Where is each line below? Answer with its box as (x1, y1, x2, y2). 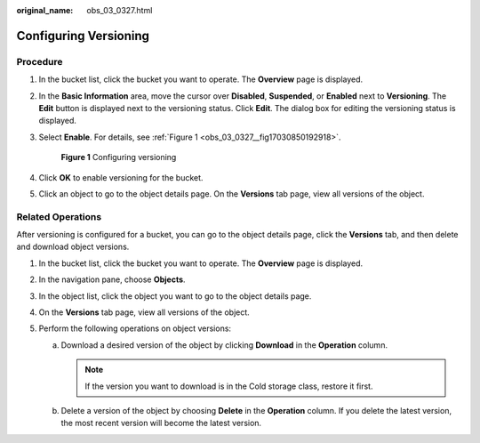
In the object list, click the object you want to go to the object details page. (38, 290, 312, 302)
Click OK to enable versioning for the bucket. (38, 172, 204, 182)
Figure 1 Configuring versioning (60, 152, 177, 163)
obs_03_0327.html (86, 5, 153, 15)
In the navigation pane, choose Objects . (38, 274, 186, 285)
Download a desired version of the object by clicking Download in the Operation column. (60, 339, 388, 350)
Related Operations (16, 210, 102, 222)
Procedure (16, 55, 63, 68)
